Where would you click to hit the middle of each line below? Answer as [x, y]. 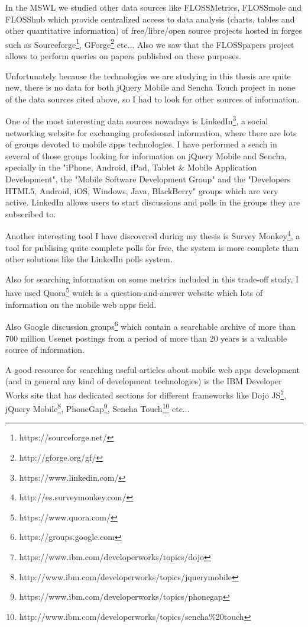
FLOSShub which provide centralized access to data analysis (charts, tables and [150, 19]
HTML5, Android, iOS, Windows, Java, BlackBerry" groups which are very [142, 190]
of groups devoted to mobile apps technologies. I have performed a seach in [141, 144]
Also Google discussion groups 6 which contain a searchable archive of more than [150, 325]
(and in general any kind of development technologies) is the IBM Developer [144, 381]
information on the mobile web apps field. [81, 304]
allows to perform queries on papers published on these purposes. [123, 56]
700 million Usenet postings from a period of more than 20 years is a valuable [146, 338]
